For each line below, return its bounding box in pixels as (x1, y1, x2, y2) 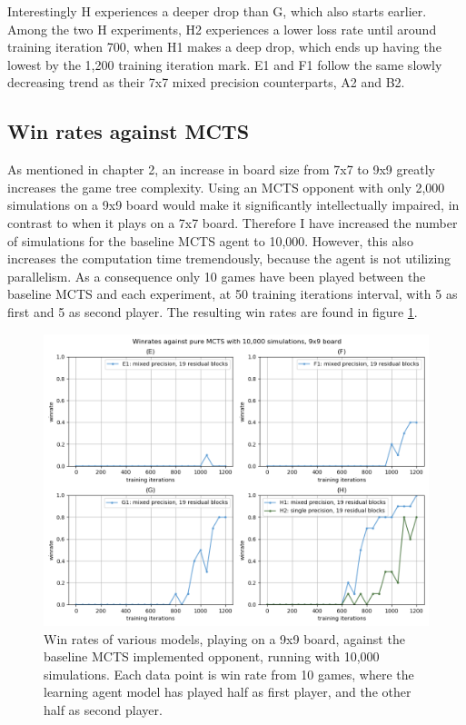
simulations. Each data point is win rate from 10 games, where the (44, 664, 414, 683)
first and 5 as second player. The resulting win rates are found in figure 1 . (7, 302, 418, 321)
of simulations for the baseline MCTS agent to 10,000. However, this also (7, 231, 413, 250)
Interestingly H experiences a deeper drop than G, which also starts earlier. (7, 2, 427, 20)
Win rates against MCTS (7, 117, 250, 145)
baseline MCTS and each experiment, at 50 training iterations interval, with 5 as (7, 284, 458, 303)
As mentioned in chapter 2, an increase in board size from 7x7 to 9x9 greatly (7, 160, 435, 179)
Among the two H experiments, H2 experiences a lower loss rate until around (7, 19, 437, 38)
